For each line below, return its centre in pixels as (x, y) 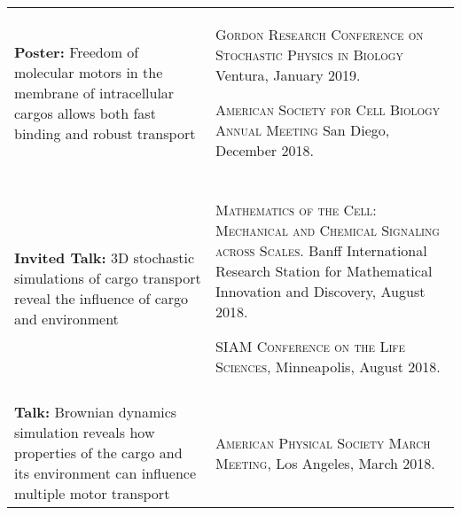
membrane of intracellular (94, 92)
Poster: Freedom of (77, 51)
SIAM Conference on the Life (310, 346)
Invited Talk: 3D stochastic (105, 257)
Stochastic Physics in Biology (309, 55)
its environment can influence (105, 473)
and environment (66, 319)
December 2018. (264, 150)
